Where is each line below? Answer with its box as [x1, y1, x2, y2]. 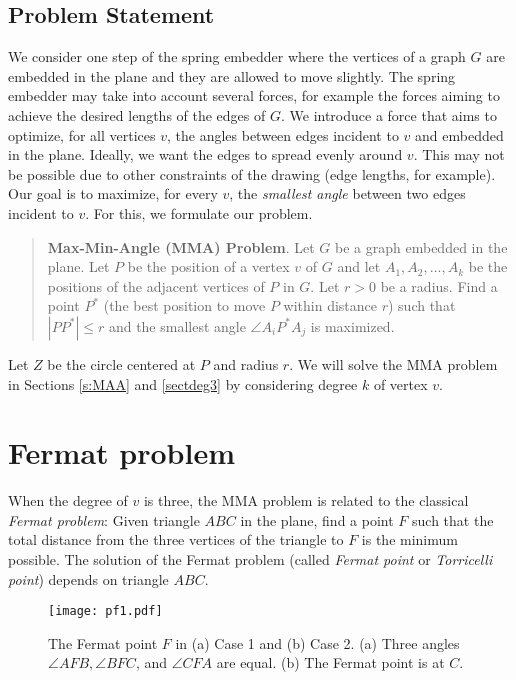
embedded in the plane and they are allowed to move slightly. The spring [8, 65, 456, 86]
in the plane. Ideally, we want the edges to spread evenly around [8, 144, 403, 165]
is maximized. [310, 315, 395, 336]
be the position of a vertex [127, 256, 290, 277]
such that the [412, 509, 494, 530]
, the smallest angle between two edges [229, 183, 466, 204]
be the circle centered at [47, 353, 196, 374]
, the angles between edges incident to [167, 124, 399, 145]
